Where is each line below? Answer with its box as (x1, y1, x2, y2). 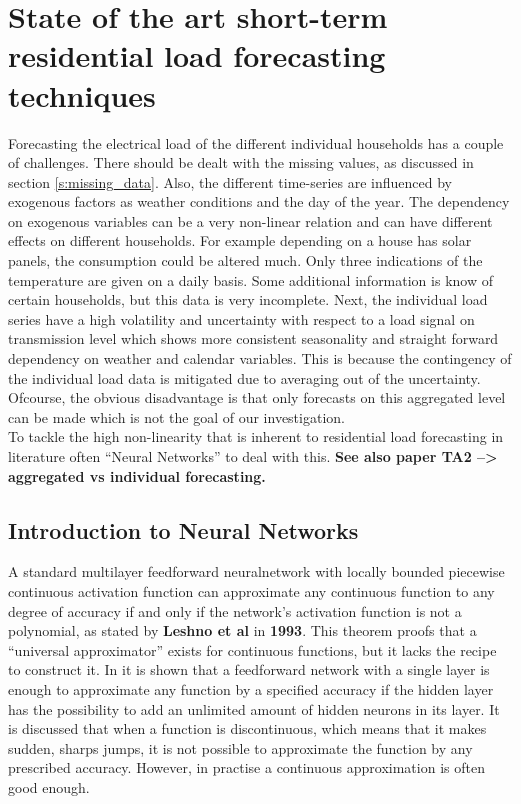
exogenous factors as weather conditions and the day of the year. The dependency (8, 191, 510, 212)
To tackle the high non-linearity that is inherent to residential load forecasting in (8, 426, 504, 447)
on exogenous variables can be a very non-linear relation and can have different (8, 210, 493, 231)
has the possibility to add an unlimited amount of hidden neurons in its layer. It (8, 698, 500, 719)
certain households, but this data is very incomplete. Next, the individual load (8, 289, 488, 310)
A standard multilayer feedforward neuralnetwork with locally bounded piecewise (8, 561, 505, 582)
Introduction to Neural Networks (8, 514, 359, 545)
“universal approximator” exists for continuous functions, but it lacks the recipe (8, 639, 497, 660)
